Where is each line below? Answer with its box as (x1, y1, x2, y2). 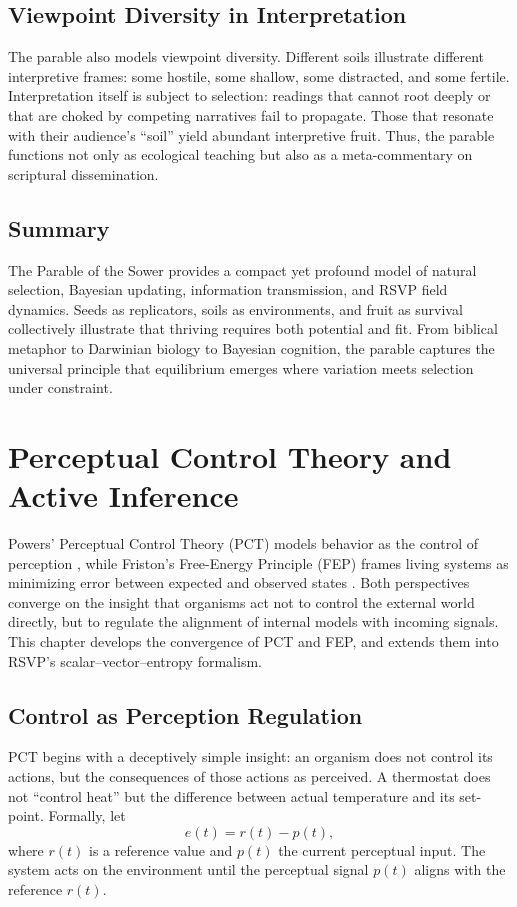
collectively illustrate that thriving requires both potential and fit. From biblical (8, 318, 498, 339)
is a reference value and (89, 839, 233, 860)
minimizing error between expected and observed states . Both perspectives (8, 572, 470, 593)
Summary (8, 212, 110, 243)
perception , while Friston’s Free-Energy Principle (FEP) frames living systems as (8, 552, 509, 573)
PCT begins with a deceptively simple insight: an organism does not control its (8, 746, 493, 767)
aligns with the (414, 859, 506, 880)
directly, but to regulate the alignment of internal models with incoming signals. (8, 611, 499, 632)
